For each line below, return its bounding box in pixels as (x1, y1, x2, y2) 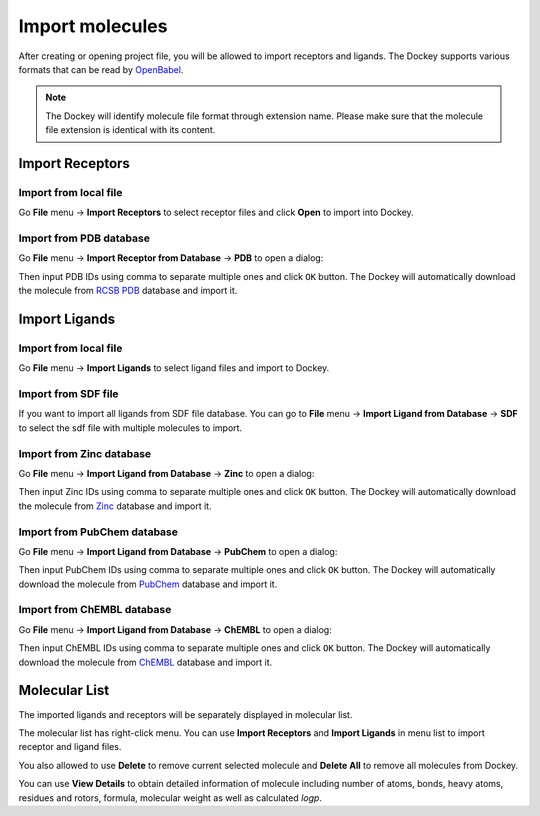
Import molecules (18, 15, 168, 37)
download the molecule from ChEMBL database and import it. (18, 656, 273, 668)
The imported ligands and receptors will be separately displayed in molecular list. (18, 708, 353, 720)
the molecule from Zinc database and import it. (18, 500, 212, 512)
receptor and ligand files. (18, 741, 122, 753)
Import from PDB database (18, 231, 150, 245)
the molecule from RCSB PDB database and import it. (18, 285, 238, 297)
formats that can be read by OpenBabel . (18, 63, 184, 75)
